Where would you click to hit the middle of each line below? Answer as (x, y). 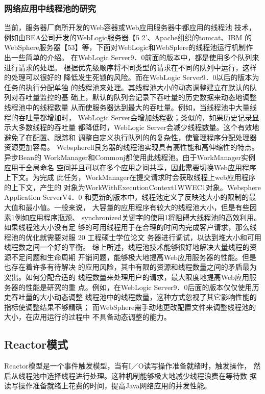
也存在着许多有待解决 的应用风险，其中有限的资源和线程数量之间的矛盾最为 (130, 267)
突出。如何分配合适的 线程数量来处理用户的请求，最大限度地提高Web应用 (127, 277)
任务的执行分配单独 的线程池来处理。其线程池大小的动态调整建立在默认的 (127, 87)
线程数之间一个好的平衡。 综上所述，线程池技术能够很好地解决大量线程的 (127, 247)
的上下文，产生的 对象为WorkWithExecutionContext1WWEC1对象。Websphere (133, 187)
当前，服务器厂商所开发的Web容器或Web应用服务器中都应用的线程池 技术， (130, 27)
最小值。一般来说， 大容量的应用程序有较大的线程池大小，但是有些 (137, 207)
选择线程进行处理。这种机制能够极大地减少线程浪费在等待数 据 (152, 375)
